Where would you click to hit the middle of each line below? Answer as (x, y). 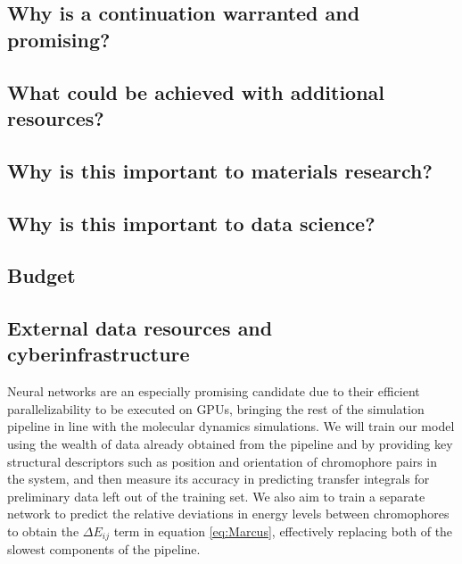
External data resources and (140, 328)
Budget (41, 275)
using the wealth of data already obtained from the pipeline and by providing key (230, 444)
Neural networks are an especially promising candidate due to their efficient (214, 391)
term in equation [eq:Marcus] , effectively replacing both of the (283, 531)
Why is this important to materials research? (220, 170)
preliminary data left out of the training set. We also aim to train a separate (216, 496)
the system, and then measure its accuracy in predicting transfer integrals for (219, 479)
